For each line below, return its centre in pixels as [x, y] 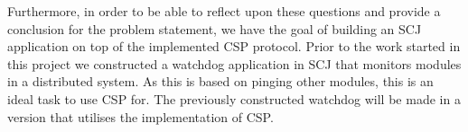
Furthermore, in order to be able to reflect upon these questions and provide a [224, 11]
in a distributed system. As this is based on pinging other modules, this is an [220, 81]
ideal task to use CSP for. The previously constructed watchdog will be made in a [234, 98]
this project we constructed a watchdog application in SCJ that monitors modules [234, 63]
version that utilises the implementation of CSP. [140, 116]
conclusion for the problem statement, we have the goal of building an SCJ [215, 28]
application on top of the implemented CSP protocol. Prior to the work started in [234, 46]
